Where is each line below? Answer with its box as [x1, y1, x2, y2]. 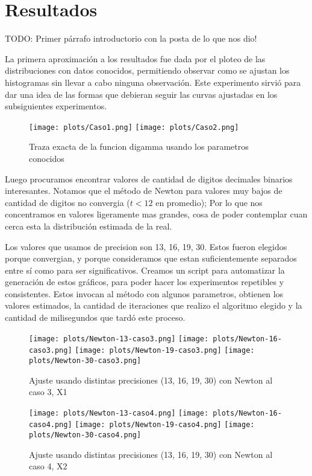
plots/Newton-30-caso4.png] [29, 431, 142, 440]
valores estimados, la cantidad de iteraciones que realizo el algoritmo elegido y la [5, 299, 302, 312]
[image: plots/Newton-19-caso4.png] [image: [75, 420, 255, 429]
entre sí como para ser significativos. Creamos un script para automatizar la [5, 263, 285, 276]
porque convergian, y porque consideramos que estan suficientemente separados [5, 252, 297, 265]
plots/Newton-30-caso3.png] [29, 356, 142, 365]
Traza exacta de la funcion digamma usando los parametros [29, 140, 249, 153]
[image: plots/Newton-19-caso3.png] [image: [75, 346, 255, 355]
